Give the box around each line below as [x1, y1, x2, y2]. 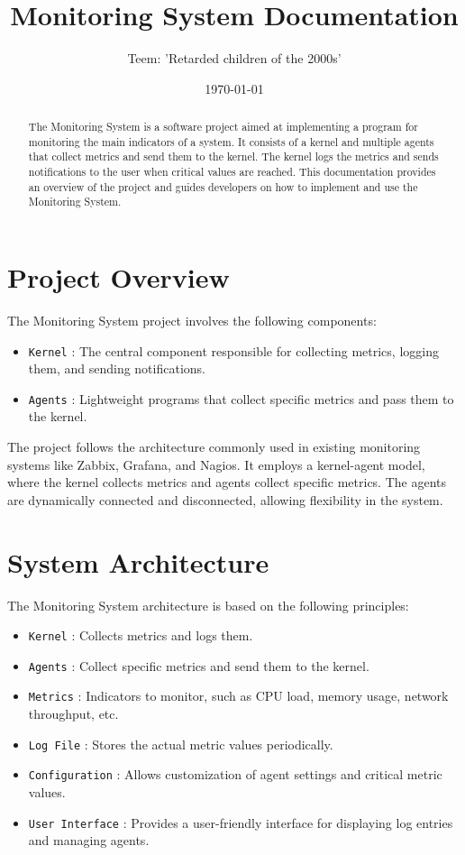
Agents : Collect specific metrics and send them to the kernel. [28, 656, 369, 675]
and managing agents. [28, 831, 150, 850]
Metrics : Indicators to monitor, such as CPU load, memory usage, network [28, 686, 449, 705]
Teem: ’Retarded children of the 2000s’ [127, 49, 342, 68]
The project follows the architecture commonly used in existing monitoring [7, 437, 421, 456]
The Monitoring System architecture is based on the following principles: [7, 595, 409, 614]
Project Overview [7, 259, 230, 296]
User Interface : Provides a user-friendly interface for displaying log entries [28, 813, 453, 832]
